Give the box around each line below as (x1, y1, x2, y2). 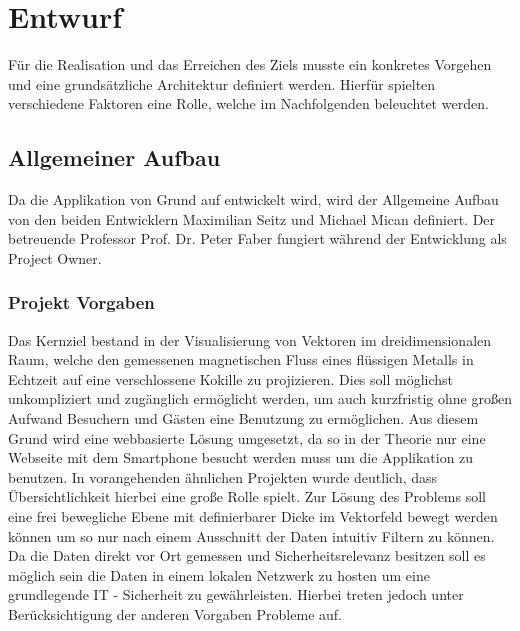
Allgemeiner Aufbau (8, 142, 221, 173)
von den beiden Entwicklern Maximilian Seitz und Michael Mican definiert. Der (8, 208, 496, 229)
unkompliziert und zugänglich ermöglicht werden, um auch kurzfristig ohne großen (8, 388, 512, 409)
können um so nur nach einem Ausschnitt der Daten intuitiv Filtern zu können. (8, 525, 495, 546)
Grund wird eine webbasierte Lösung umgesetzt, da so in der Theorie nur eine (8, 427, 486, 448)
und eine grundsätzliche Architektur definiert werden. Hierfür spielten (8, 73, 436, 94)
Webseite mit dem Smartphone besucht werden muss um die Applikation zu (8, 447, 474, 468)
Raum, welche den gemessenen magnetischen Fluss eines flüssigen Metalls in (8, 349, 474, 370)
